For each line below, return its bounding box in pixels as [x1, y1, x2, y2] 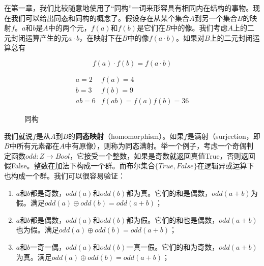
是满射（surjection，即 [187, 130, 260, 141]
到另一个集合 [194, 12, 238, 23]
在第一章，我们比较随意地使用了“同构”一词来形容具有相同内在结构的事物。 [4, 3, 253, 13]
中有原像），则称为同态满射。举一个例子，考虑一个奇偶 [65, 140, 247, 151]
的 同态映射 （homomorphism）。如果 [68, 130, 184, 141]
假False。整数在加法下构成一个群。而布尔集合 [4, 160, 155, 171]
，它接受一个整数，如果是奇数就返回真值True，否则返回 [70, 150, 255, 161]
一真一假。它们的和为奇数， [126, 242, 219, 252]
